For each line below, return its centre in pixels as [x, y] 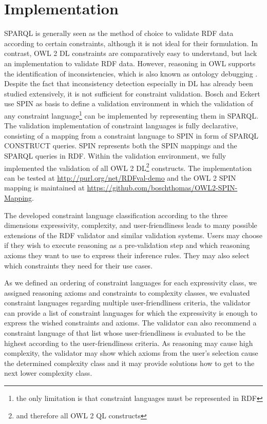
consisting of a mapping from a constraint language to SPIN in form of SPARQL [131, 135]
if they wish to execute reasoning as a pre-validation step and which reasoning [127, 245]
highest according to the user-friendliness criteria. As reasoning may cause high [129, 343]
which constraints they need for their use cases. [79, 265]
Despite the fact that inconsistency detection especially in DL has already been [129, 83]
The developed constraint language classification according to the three [116, 215]
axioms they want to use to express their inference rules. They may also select [127, 255]
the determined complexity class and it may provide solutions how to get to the [129, 363]
